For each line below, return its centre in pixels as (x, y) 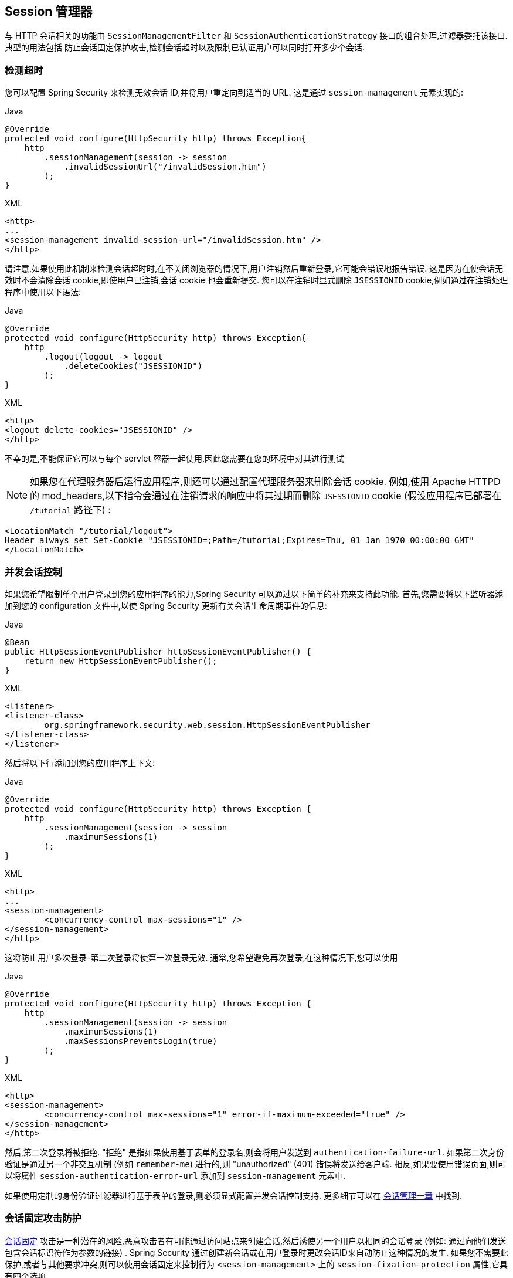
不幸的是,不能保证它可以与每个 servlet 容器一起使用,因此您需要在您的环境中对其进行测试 (175, 459)
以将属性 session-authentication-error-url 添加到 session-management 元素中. (175, 1175)
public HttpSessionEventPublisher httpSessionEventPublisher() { (158, 651)
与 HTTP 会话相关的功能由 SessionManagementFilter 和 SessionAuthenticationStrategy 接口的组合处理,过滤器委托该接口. (256, 36)
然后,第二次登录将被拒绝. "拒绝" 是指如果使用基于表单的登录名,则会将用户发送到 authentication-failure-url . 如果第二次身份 (255, 1152)
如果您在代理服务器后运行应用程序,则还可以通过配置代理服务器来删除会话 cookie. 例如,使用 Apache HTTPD (265, 482)
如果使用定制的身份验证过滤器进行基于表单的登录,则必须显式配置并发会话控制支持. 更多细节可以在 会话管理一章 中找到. (233, 1195)
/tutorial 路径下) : (70, 510)
